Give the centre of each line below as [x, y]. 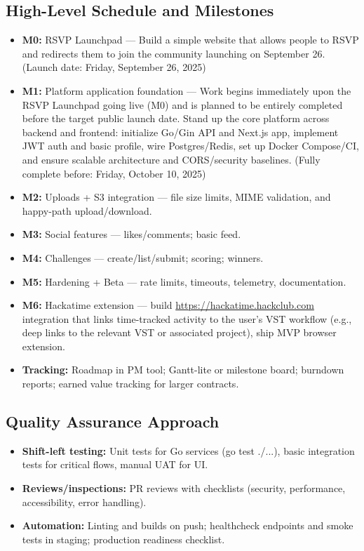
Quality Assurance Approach [113, 421]
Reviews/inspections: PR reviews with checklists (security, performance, [184, 488]
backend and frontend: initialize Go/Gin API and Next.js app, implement [180, 132]
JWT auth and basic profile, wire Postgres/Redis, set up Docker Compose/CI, [190, 146]
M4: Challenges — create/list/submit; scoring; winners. [143, 257]
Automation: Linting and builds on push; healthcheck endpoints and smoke [188, 525]
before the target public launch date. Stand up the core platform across [176, 118]
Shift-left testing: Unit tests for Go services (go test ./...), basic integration [188, 450]
